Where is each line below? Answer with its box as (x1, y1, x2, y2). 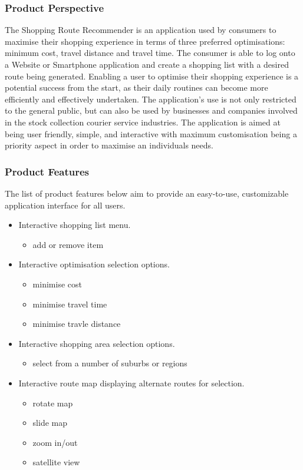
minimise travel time (32, 297, 107, 310)
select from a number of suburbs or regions (32, 357, 187, 369)
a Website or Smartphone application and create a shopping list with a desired (5, 58, 289, 70)
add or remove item (32, 238, 104, 250)
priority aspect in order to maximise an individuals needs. (5, 139, 213, 151)
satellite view (32, 456, 80, 468)
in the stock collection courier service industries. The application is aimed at (5, 115, 281, 128)
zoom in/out (32, 436, 78, 448)
